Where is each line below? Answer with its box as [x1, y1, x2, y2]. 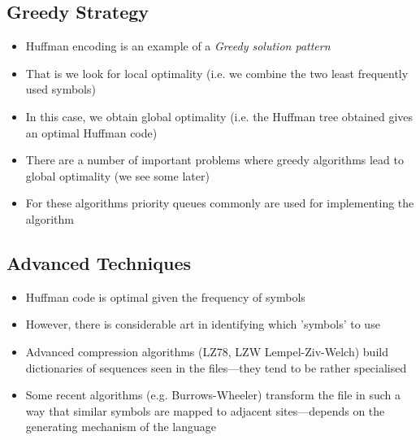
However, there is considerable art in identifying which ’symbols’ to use [25, 316, 380, 333]
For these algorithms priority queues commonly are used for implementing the [25, 194, 414, 211]
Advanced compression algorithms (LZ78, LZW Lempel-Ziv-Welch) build [25, 342, 388, 359]
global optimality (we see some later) [25, 167, 210, 184]
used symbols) [25, 81, 96, 98]
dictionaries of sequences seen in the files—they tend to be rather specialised [25, 359, 407, 376]
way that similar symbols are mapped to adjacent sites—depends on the [25, 402, 385, 419]
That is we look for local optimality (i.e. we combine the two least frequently [25, 64, 409, 81]
